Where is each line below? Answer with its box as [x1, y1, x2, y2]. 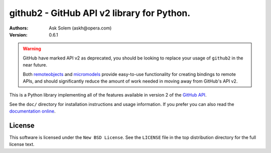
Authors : [9, 25, 29, 31]
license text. [9, 141, 35, 147]
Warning [23, 45, 41, 52]
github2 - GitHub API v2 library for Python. [9, 7, 191, 18]
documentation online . [9, 108, 56, 114]
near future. [23, 62, 48, 68]
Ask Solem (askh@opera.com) [49, 25, 112, 31]
